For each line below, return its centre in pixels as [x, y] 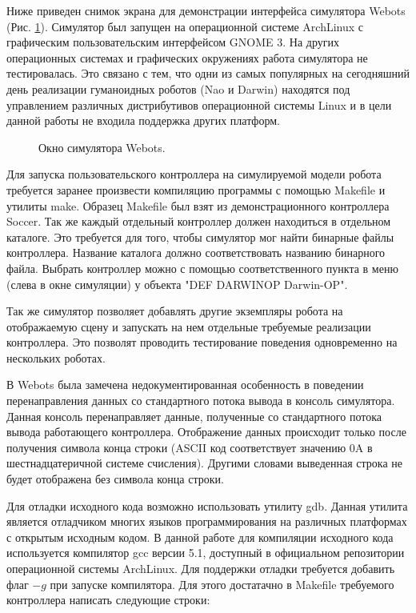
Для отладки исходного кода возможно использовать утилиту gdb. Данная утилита [207, 505]
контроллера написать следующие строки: [108, 600]
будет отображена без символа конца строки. [115, 479]
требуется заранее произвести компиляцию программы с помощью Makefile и [196, 189]
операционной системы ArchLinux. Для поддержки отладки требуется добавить [201, 568]
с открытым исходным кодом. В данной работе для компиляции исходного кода [200, 537]
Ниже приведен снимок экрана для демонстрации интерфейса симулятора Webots [206, 10]
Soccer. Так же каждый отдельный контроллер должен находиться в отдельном [199, 221]
